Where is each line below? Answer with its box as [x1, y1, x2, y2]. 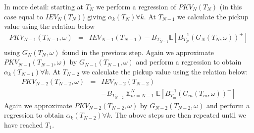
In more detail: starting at [4, 1, 83, 11]
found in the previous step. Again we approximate [62, 47, 214, 57]
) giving [82, 11, 106, 21]
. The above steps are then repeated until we [110, 110, 246, 120]
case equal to [4, 11, 44, 21]
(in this [219, 1, 242, 11]
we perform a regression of [96, 1, 176, 11]
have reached [4, 119, 43, 130]
